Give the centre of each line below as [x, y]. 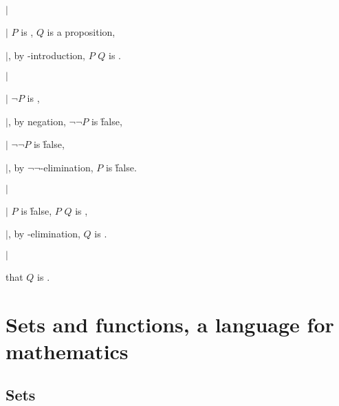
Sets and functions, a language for [170, 324]
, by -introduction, [46, 55]
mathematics [67, 351]
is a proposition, [81, 32]
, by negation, [37, 121]
